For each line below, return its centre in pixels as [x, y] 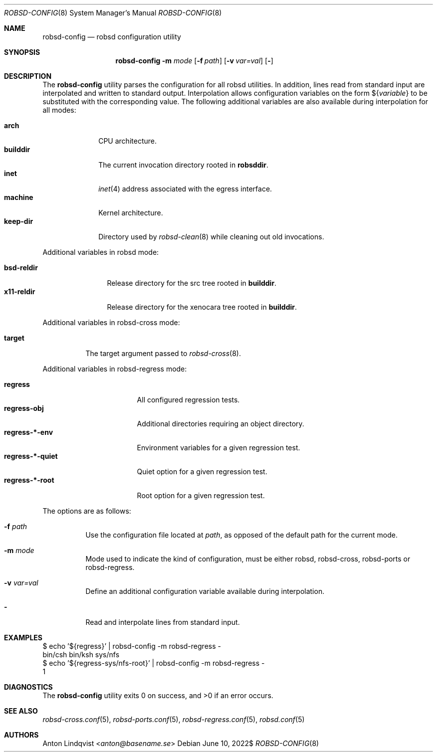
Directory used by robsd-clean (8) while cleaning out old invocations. [211, 237]
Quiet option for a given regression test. [202, 472]
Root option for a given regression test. [201, 495]
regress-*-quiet [31, 456]
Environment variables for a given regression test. [218, 448]
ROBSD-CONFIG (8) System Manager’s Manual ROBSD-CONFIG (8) [113, 13]
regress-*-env [29, 432]
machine [19, 197]
